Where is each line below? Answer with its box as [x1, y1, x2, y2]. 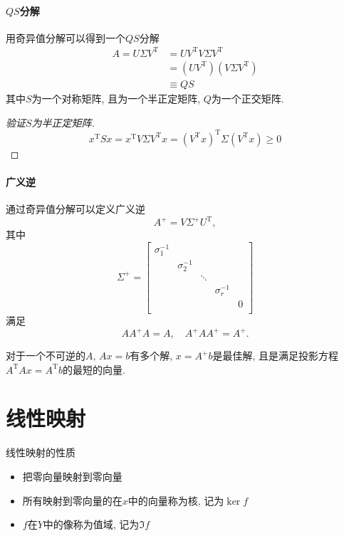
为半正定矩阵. [31, 115, 95, 130]
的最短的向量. [62, 362, 125, 377]
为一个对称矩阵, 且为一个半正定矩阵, [31, 90, 201, 105]
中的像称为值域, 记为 [43, 517, 140, 532]
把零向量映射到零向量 [22, 468, 123, 483]
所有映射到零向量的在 [22, 493, 123, 508]
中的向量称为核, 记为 [127, 493, 224, 508]
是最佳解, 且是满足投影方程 [212, 348, 338, 363]
